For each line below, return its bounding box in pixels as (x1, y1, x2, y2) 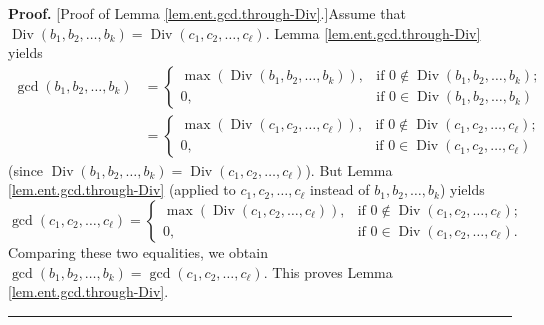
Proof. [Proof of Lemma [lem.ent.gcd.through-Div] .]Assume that (8, 3, 406, 23)
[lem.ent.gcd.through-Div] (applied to (8, 179, 236, 200)
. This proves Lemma (263, 261, 393, 282)
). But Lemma (305, 159, 393, 180)
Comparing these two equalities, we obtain (8, 242, 268, 263)
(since (8, 159, 44, 180)
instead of (309, 179, 370, 200)
